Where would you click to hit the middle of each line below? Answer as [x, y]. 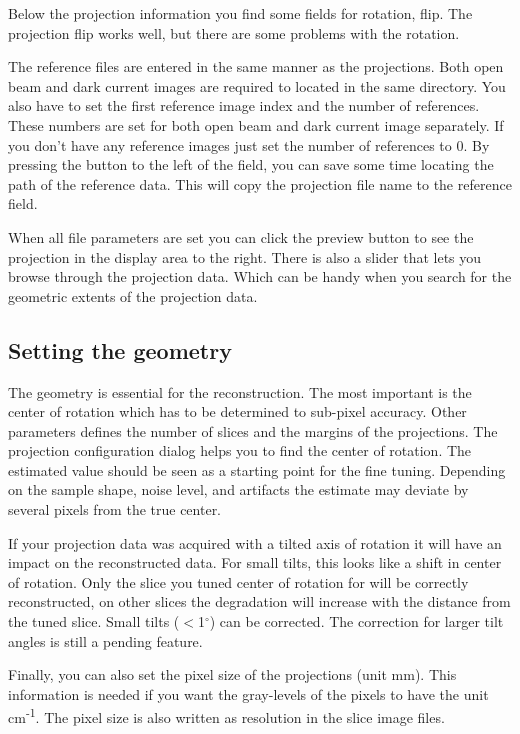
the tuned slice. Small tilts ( [94, 621]
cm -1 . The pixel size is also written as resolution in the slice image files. [226, 716]
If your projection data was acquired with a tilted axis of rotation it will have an [255, 542]
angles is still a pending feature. [105, 640]
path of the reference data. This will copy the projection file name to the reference [260, 183]
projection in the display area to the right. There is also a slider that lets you [245, 256]
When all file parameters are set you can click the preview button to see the [241, 236]
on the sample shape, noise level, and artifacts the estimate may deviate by [238, 489]
